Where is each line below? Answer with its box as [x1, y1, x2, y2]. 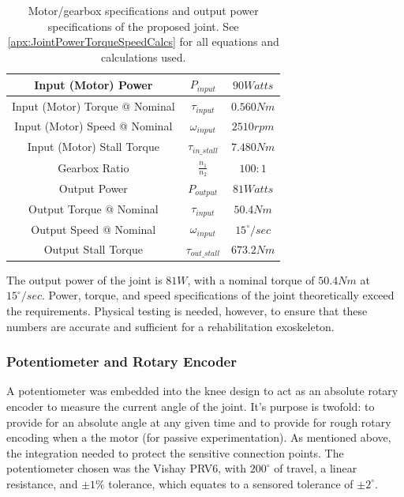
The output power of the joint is [6, 271, 163, 288]
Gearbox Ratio [58, 159, 129, 175]
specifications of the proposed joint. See [47, 17, 239, 34]
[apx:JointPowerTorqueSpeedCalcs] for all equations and [7, 33, 279, 50]
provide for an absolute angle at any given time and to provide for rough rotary [6, 413, 391, 430]
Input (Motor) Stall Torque [27, 137, 159, 154]
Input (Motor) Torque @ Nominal [12, 97, 175, 114]
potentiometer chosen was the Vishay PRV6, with [6, 460, 246, 476]
